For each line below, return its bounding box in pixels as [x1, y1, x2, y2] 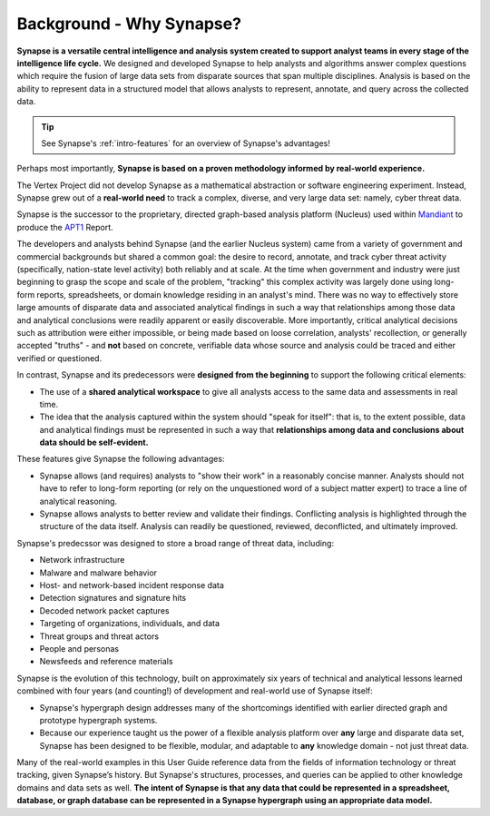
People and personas [39, 643, 120, 654]
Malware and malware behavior [39, 567, 158, 578]
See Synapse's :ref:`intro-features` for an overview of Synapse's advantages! [41, 137, 331, 149]
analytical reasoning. [39, 496, 118, 506]
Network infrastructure [39, 555, 125, 565]
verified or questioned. [16, 352, 103, 363]
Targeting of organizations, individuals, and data [39, 618, 220, 629]
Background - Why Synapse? [16, 14, 242, 34]
